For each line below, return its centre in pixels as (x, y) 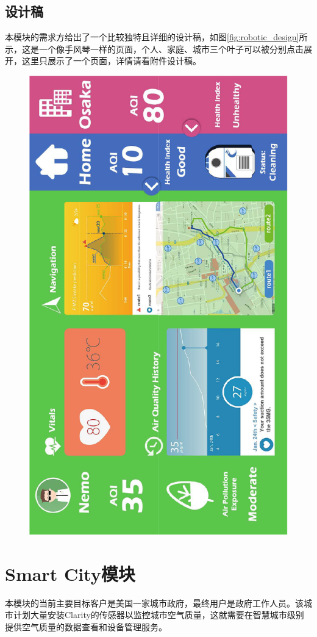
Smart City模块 (70, 573)
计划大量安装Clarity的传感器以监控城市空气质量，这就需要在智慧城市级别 (158, 615)
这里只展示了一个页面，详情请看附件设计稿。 (111, 61)
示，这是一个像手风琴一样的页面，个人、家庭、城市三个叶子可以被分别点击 (154, 49)
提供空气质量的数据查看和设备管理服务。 (86, 626)
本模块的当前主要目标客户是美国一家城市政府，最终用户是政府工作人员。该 (154, 603)
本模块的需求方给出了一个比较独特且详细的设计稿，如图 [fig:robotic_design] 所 (156, 37)
